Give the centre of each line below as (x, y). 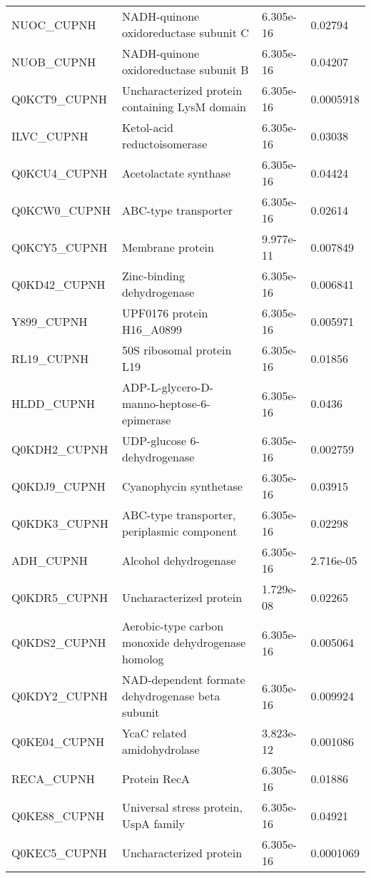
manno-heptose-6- (166, 403)
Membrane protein (168, 247)
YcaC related (154, 733)
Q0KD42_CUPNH (59, 284)
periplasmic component (179, 531)
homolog (143, 659)
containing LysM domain (184, 107)
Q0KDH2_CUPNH (60, 449)
